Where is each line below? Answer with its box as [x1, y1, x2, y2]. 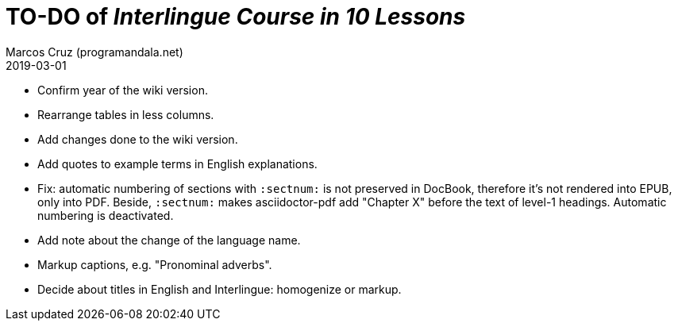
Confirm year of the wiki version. [37, 83, 208, 97]
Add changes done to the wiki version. [37, 132, 238, 146]
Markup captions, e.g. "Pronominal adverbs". [37, 257, 272, 271]
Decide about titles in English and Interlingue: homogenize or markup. [37, 282, 402, 296]
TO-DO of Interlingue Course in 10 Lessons [6, 3, 466, 30]
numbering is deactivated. [37, 208, 174, 222]
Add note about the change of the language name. [37, 233, 301, 247]
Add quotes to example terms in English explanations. [37, 156, 318, 171]
